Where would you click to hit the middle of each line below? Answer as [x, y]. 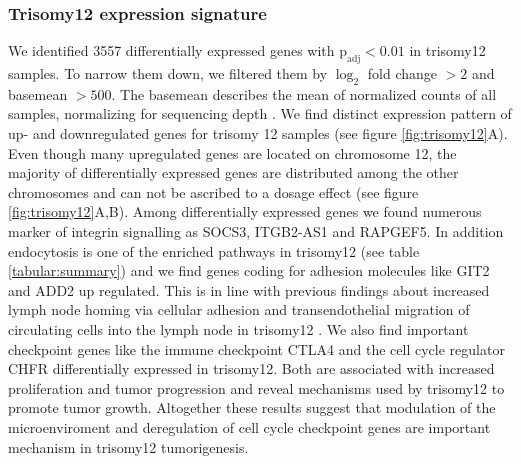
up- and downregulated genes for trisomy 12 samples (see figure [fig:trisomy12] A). [258, 133]
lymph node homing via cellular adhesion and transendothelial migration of [239, 309]
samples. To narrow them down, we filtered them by [168, 73]
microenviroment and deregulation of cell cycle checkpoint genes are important [249, 426]
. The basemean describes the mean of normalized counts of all [304, 93]
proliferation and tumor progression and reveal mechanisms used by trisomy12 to [256, 387]
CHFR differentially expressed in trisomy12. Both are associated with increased [251, 368]
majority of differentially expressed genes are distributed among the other [233, 172]
